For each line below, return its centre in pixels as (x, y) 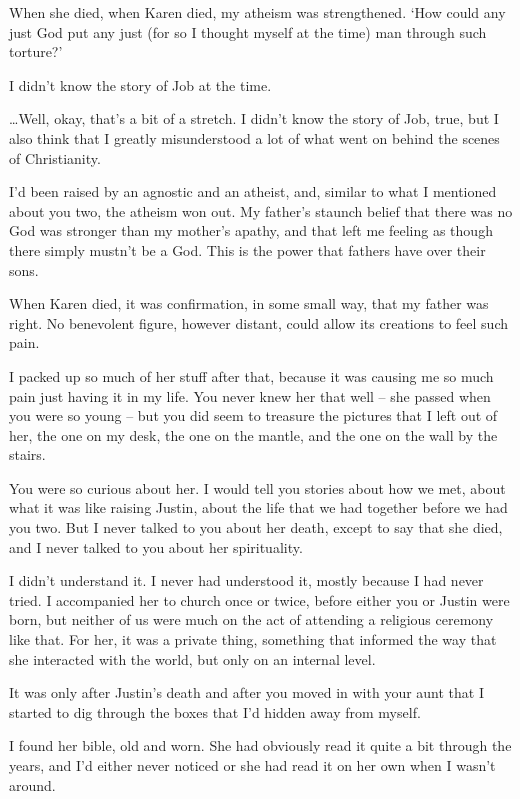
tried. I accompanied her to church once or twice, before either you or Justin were (259, 599)
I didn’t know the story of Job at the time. (140, 84)
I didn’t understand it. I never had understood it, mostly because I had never (246, 580)
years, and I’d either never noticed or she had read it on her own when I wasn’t (252, 765)
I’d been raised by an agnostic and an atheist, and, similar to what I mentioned (253, 191)
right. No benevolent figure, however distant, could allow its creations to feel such (258, 322)
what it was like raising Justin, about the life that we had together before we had (258, 507)
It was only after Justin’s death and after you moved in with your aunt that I (247, 692)
